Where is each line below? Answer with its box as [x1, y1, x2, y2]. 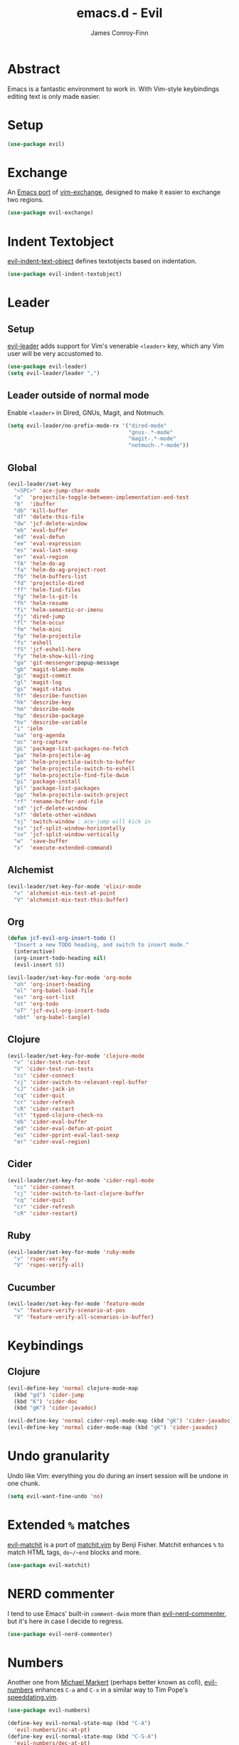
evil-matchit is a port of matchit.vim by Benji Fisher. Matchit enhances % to [7, 1540, 224, 1549]
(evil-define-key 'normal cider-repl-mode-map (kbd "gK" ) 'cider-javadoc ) [7, 1418, 234, 1425]
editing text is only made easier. [7, 92, 101, 100]
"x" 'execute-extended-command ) [14, 845, 113, 852]
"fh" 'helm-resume [14, 599, 69, 606]
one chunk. [7, 1479, 41, 1487]
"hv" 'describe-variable [14, 719, 87, 726]
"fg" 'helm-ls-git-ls [14, 593, 78, 600]
